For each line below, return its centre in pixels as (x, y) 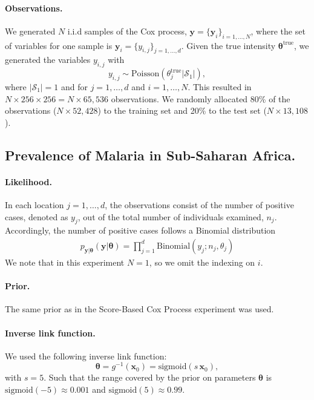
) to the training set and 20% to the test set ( (182, 110)
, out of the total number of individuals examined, (171, 216)
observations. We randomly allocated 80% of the (201, 98)
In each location (34, 204)
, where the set (278, 31)
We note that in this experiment (65, 262)
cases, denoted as (37, 216)
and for (75, 86)
